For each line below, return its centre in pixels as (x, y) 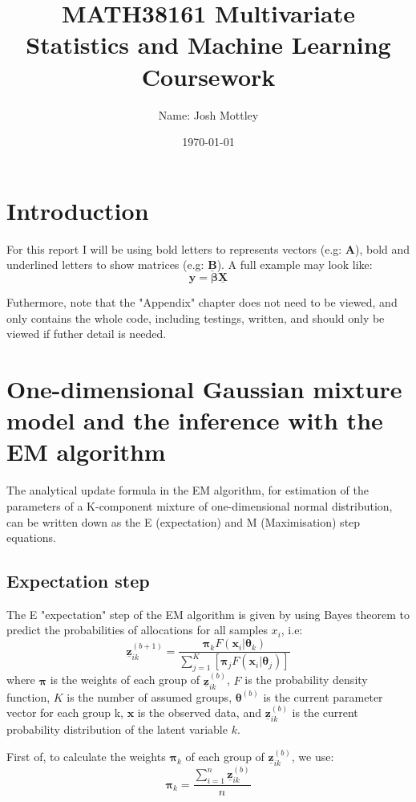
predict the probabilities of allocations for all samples (137, 630)
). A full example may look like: (295, 265)
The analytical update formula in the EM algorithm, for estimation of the (188, 490)
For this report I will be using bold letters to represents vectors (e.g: (174, 248)
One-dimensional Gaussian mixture (204, 389)
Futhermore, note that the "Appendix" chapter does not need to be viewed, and (202, 302)
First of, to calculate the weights (86, 757)
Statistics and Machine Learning (208, 45)
